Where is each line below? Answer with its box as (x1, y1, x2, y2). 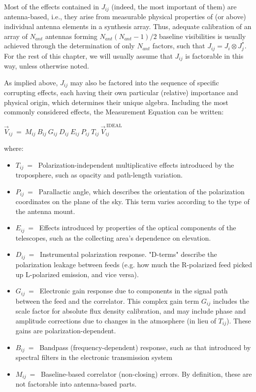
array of (4, 31, 28, 41)
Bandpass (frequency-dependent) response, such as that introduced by (39, 342, 251, 352)
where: (4, 143, 24, 153)
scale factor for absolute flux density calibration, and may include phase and (15, 306, 246, 316)
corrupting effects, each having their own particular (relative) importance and (4, 87, 238, 98)
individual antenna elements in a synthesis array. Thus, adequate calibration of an (4, 21, 252, 32)
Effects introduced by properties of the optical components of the (39, 222, 236, 233)
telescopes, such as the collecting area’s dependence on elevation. (15, 232, 211, 243)
